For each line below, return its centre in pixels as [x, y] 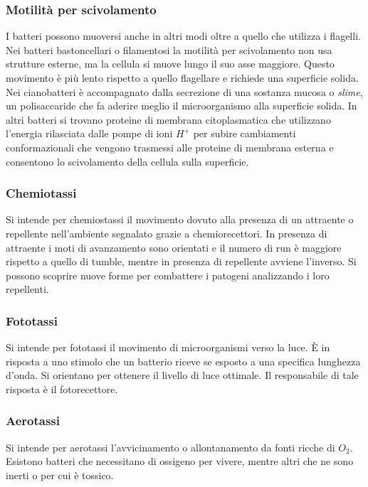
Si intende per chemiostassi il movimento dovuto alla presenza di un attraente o [180, 219]
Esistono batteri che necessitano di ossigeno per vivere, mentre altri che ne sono [180, 461]
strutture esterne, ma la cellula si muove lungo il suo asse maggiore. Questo [170, 64]
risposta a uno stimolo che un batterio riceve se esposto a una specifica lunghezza [183, 361]
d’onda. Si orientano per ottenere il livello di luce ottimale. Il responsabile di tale [182, 375]
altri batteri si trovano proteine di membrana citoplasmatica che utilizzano [168, 119]
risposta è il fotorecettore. [62, 389]
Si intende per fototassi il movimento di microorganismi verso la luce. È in [168, 347]
